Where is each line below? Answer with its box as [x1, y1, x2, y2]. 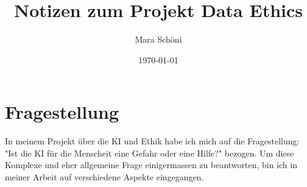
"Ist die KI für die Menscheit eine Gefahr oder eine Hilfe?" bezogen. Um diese [5, 146, 294, 159]
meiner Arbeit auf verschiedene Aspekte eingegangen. [5, 171, 204, 183]
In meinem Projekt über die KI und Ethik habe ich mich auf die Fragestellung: [5, 135, 300, 147]
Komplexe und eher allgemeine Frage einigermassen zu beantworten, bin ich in [5, 158, 297, 171]
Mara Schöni [135, 33, 182, 46]
